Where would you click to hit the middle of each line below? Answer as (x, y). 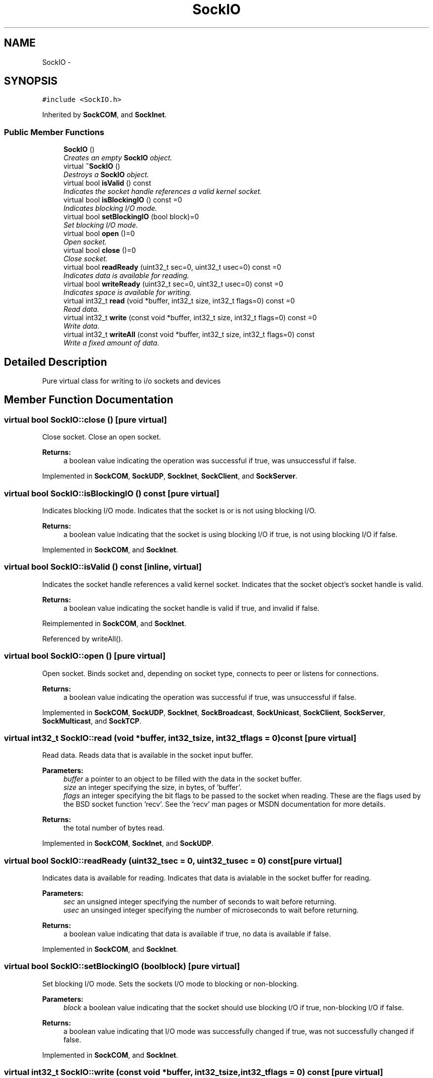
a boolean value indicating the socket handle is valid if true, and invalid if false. (192, 608)
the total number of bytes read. (114, 828)
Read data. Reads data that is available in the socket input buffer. (148, 755)
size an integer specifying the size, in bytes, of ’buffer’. (152, 787)
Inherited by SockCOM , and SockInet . (105, 115)
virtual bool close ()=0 (100, 250)
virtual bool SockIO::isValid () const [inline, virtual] (103, 567)
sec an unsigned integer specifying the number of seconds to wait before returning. (200, 902)
